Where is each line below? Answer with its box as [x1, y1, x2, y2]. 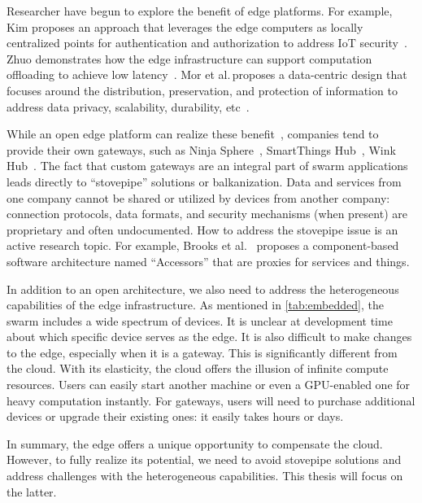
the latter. [7, 483, 57, 500]
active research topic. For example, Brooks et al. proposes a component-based [7, 237, 399, 254]
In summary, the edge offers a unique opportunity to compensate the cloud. [7, 435, 383, 452]
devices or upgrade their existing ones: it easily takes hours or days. [7, 408, 344, 425]
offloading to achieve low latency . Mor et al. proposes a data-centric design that [7, 66, 407, 83]
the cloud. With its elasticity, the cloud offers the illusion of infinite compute [7, 360, 389, 377]
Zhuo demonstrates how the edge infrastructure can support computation [7, 50, 372, 67]
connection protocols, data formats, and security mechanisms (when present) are [7, 205, 407, 222]
